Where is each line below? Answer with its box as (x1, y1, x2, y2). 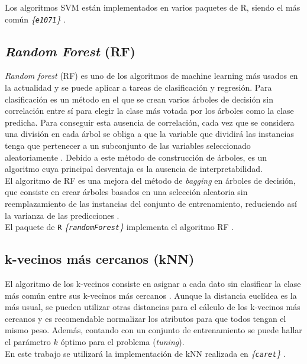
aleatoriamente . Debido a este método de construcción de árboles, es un (5, 151, 267, 163)
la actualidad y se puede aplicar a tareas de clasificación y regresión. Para (5, 81, 272, 94)
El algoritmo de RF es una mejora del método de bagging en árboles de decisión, (5, 174, 296, 186)
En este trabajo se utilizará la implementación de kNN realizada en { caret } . (5, 347, 286, 359)
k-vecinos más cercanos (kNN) (5, 250, 195, 268)
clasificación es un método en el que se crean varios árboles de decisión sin (5, 92, 274, 105)
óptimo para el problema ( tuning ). (60, 336, 185, 347)
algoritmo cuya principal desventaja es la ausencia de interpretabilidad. (5, 162, 263, 175)
